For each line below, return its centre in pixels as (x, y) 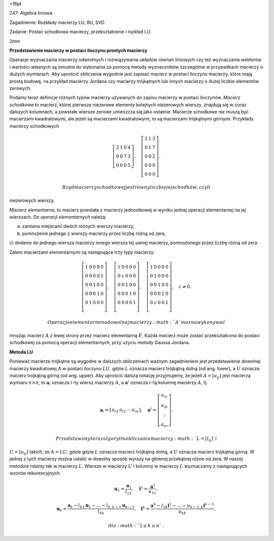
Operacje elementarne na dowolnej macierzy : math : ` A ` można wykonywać (136, 322)
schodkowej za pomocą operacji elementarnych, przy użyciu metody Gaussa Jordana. (100, 343)
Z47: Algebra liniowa (31, 13)
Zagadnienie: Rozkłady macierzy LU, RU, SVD (57, 22)
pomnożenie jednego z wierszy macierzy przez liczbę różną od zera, (94, 233)
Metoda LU (21, 352)
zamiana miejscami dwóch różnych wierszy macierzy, (78, 226)
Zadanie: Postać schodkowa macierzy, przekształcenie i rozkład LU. (80, 32)
